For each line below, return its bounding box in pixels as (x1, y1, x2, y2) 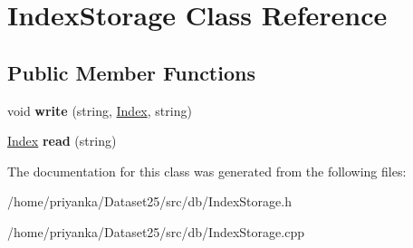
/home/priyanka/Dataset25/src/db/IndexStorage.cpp (7, 222, 304, 241)
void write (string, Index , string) (7, 100, 192, 119)
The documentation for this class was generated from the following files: (7, 161, 407, 180)
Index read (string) (7, 131, 117, 150)
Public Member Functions (7, 58, 255, 86)
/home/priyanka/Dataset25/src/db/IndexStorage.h (7, 192, 292, 211)
